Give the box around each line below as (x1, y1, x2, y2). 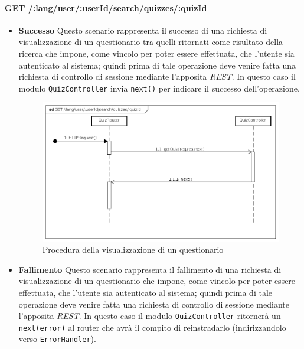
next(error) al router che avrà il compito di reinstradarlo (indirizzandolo (18, 321, 286, 333)
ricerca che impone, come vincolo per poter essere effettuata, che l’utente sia (18, 47, 295, 59)
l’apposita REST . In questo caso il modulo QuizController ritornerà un (18, 309, 281, 322)
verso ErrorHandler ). (18, 332, 96, 345)
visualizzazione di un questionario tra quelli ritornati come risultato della (18, 35, 283, 48)
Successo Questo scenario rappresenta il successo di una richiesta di (18, 24, 267, 36)
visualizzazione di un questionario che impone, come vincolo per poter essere (18, 275, 296, 287)
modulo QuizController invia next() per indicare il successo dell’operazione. (18, 81, 300, 94)
